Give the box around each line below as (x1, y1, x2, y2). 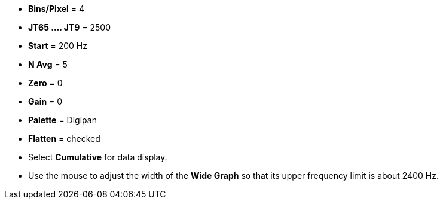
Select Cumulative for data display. (28, 152, 167, 162)
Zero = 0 (28, 78, 63, 88)
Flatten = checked (28, 133, 100, 144)
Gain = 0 (28, 96, 63, 106)
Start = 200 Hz (28, 41, 88, 51)
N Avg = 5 (28, 59, 68, 69)
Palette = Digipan (28, 115, 97, 125)
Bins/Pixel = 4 (28, 4, 85, 14)
